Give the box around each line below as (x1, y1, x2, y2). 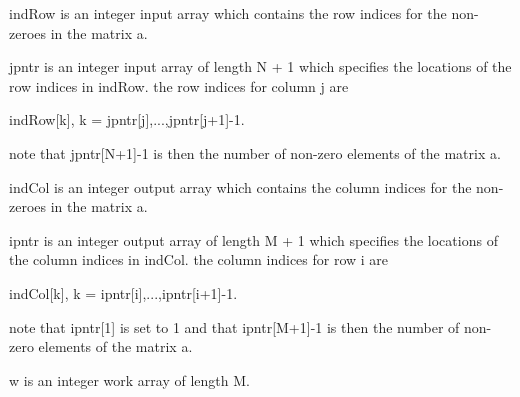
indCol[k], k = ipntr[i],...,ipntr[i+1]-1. (9, 282, 238, 303)
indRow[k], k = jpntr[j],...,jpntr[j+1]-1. (9, 109, 245, 130)
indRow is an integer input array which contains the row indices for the (9, 3, 447, 23)
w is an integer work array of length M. (9, 369, 250, 390)
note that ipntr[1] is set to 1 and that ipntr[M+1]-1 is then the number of (9, 316, 460, 337)
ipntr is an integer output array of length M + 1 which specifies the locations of (9, 229, 498, 250)
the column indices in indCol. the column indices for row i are (9, 249, 389, 270)
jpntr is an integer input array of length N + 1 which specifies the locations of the (9, 56, 512, 77)
